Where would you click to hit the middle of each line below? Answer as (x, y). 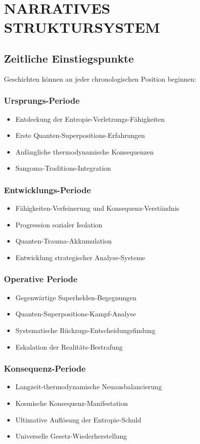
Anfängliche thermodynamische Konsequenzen (85, 151)
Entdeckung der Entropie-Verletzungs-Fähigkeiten (90, 119)
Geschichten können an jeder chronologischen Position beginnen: (100, 78)
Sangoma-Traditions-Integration (63, 168)
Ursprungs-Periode (42, 100)
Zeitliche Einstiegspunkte (69, 58)
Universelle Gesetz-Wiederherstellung (71, 436)
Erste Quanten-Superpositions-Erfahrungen (80, 135)
